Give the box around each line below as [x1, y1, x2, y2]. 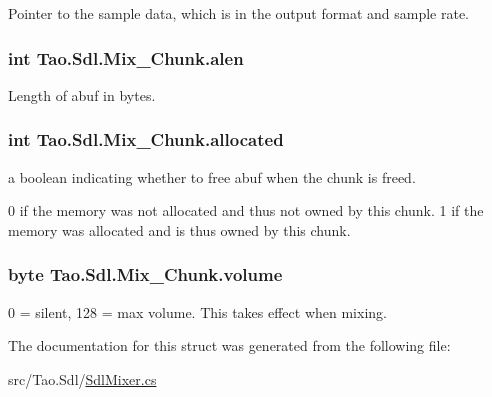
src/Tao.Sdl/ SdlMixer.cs [8, 368, 157, 389]
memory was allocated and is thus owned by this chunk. [8, 219, 351, 240]
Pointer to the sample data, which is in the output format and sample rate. [8, 3, 469, 23]
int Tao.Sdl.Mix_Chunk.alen [8, 45, 244, 70]
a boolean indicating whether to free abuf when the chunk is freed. [8, 166, 416, 187]
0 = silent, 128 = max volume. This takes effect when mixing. [8, 301, 387, 322]
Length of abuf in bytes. [8, 84, 156, 105]
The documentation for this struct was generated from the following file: [8, 335, 451, 356]
